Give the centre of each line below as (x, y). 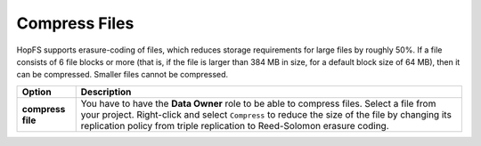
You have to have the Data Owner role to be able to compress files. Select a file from (258, 103)
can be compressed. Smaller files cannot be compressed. (122, 75)
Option (37, 92)
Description (106, 92)
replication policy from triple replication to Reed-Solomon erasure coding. (235, 126)
